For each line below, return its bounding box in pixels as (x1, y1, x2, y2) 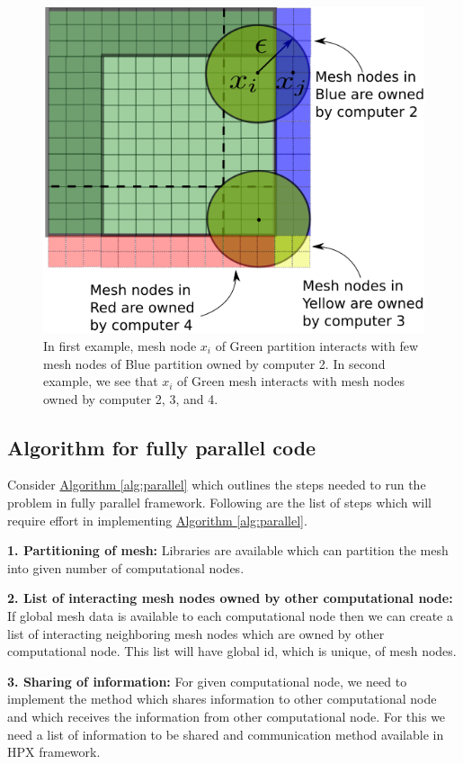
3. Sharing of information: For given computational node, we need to (7, 671, 407, 690)
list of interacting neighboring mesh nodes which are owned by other (7, 624, 385, 643)
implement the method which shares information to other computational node (7, 689, 437, 708)
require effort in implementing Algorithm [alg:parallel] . (7, 510, 307, 529)
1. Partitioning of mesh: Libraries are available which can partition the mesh (7, 541, 449, 560)
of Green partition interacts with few (215, 336, 419, 355)
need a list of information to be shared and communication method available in (7, 724, 444, 743)
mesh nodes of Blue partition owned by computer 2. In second (43, 354, 386, 373)
